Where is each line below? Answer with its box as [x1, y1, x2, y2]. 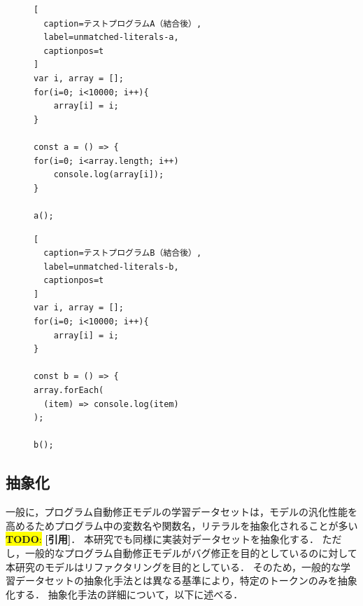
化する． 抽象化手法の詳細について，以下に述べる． [6, 586, 243, 601]
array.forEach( [34, 385, 104, 396]
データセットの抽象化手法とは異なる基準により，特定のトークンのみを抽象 [15, 573, 357, 588]
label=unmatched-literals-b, [43, 261, 179, 272]
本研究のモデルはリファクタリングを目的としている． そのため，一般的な [6, 559, 341, 574]
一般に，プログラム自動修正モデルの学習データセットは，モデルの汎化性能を [6, 504, 357, 519]
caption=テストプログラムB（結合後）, [43, 248, 202, 259]
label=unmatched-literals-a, [43, 32, 179, 43]
